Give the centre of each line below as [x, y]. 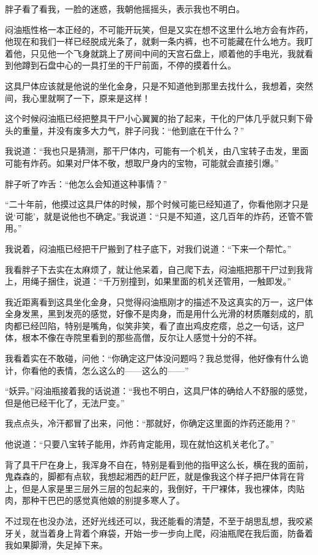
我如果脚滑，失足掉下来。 [56, 545]
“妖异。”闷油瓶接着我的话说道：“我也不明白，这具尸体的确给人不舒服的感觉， [159, 391]
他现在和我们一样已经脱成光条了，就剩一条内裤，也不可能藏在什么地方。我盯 [159, 41]
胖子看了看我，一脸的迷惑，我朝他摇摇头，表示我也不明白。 [125, 9]
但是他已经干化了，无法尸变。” [65, 402]
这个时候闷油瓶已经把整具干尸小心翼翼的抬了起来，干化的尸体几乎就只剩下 [155, 118]
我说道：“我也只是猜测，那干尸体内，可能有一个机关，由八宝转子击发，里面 [157, 151]
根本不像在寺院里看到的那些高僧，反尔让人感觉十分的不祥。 [142, 337]
